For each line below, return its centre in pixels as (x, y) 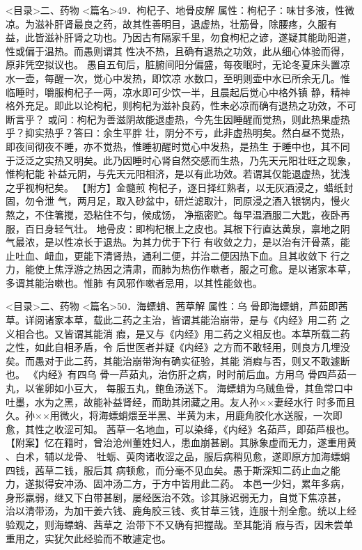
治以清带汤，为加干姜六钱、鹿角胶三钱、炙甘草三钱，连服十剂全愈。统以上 (176, 511)
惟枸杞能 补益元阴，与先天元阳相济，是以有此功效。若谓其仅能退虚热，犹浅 (178, 174)
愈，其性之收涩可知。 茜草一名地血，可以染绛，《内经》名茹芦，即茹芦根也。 (180, 429)
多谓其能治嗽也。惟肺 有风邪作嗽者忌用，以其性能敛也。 (134, 282)
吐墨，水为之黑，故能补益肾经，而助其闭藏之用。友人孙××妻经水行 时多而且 (181, 401)
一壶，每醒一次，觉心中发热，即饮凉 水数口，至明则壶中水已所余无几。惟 (182, 78)
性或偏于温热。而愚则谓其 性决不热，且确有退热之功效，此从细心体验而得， (178, 50)
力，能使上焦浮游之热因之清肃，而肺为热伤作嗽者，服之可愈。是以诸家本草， (181, 269)
